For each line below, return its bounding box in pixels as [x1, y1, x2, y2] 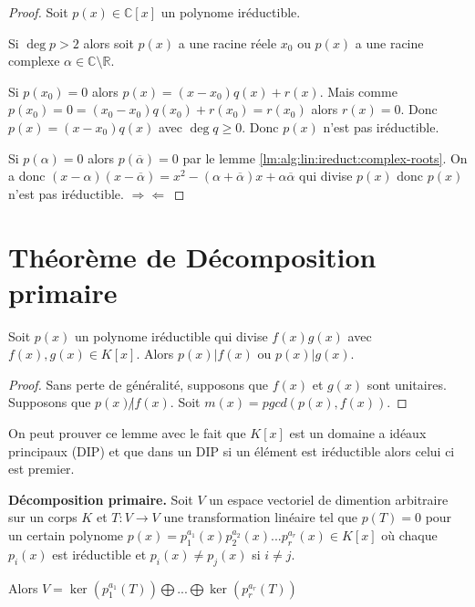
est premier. [8, 459, 75, 478]
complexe [8, 51, 60, 70]
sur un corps [8, 508, 77, 527]
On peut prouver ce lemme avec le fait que [8, 424, 246, 443]
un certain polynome [8, 526, 124, 544]
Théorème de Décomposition [8, 237, 377, 275]
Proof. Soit [8, 3, 68, 21]
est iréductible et [52, 544, 147, 563]
